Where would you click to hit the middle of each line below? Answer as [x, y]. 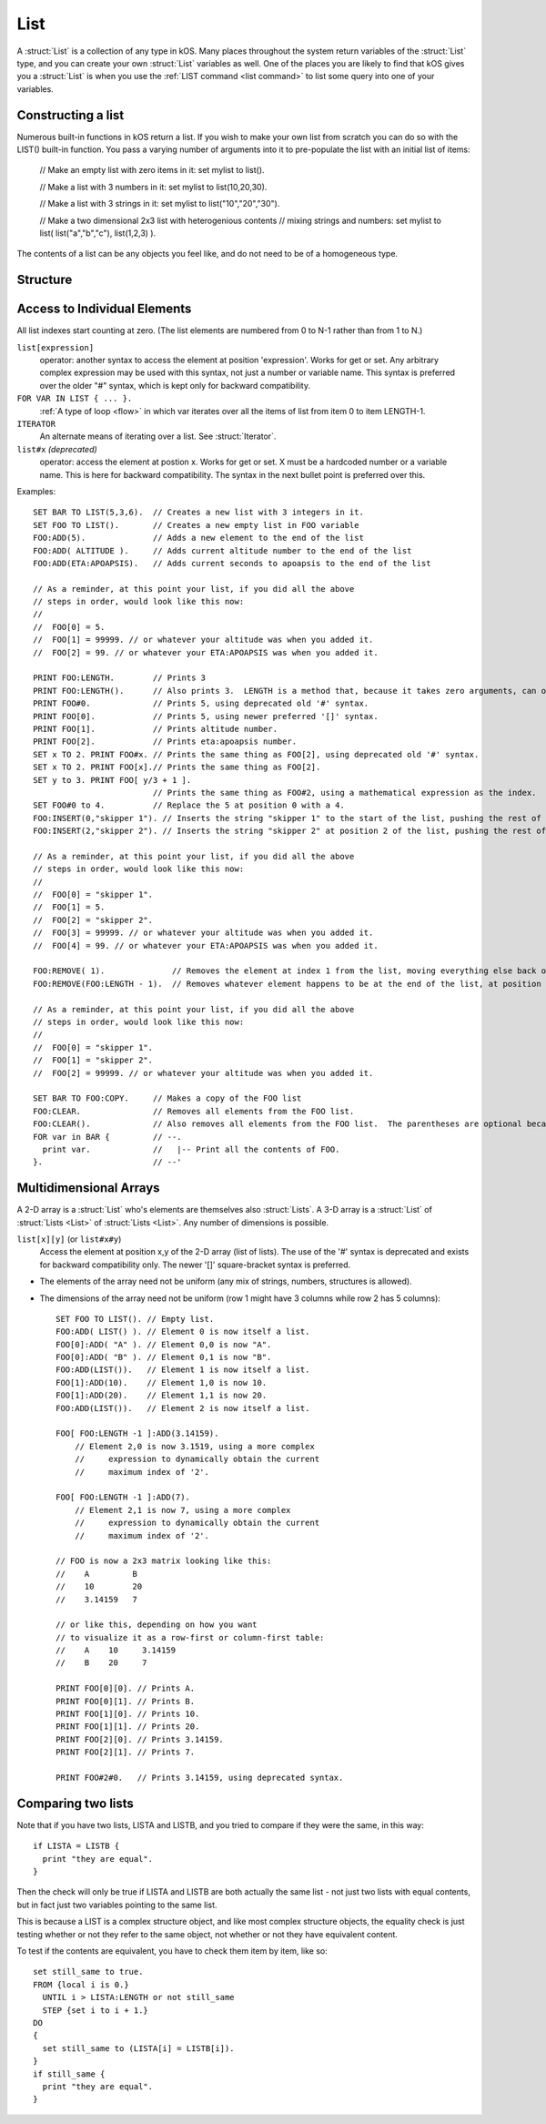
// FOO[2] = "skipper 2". [93, 920]
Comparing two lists [75, 1803]
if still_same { [69, 2074]
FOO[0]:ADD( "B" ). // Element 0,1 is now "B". [164, 1357]
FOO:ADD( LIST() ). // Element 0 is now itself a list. [183, 1332]
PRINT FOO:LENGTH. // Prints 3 [120, 678]
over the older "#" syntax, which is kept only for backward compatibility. [175, 385]
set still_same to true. [88, 1972]
